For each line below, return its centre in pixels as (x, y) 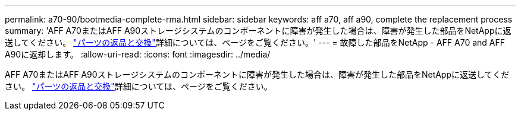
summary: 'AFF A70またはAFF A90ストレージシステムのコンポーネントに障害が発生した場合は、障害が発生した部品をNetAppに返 (258, 31)
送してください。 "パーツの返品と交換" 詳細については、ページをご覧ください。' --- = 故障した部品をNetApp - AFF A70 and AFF (255, 42)
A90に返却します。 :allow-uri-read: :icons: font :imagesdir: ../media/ (138, 54)
